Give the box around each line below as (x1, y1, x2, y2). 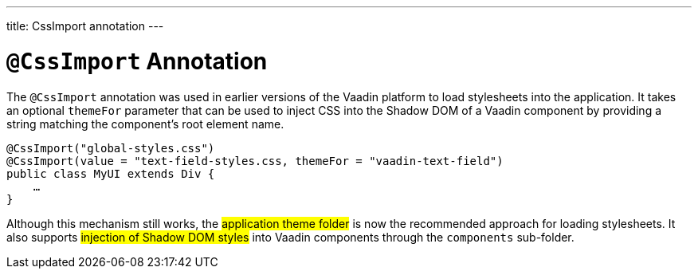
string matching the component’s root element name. (6, 116, 284, 131)
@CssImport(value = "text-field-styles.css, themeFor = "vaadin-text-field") (6, 154, 504, 167)
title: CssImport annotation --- (6, 19, 164, 33)
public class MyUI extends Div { (6, 167, 215, 180)
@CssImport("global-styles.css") (6, 141, 215, 155)
